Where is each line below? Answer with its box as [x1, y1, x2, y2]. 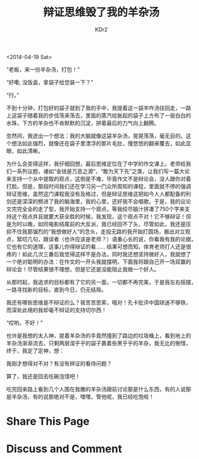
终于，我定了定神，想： [6, 347, 65, 354]
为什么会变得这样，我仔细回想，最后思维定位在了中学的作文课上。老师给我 [6, 160, 191, 167]
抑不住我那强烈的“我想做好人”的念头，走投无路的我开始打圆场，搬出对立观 [6, 227, 191, 235]
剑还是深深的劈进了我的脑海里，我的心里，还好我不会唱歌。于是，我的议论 [6, 197, 191, 205]
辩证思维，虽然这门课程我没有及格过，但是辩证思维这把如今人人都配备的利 [6, 190, 191, 197]
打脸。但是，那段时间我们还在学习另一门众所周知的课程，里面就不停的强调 [6, 182, 191, 190]
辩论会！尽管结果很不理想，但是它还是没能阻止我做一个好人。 [6, 265, 160, 273]
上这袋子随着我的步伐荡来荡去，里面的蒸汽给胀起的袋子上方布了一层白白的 [6, 112, 191, 119]
